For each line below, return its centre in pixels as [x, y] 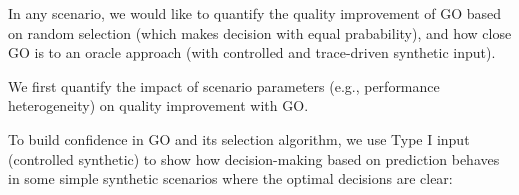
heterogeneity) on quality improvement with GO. [158, 105]
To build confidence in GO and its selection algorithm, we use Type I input [239, 138]
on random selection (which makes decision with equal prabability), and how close [260, 32]
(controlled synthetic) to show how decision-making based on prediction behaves [254, 158]
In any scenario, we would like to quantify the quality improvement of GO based [255, 13]
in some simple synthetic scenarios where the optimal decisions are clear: [230, 178]
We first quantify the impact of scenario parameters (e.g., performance [224, 85]
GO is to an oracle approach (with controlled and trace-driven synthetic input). [252, 52]
